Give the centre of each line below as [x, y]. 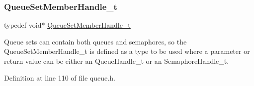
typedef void [23, 25]
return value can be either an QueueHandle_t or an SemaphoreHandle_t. [117, 61]
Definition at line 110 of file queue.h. [60, 77]
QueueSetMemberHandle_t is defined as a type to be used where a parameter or [127, 51]
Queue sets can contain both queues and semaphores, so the [95, 41]
